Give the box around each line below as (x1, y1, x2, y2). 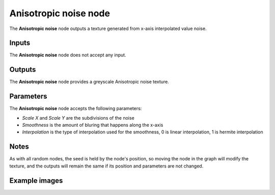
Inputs (9, 39, 31, 47)
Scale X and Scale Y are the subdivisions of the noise (22, 115, 134, 121)
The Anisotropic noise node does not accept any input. (9, 52, 127, 58)
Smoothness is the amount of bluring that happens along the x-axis (22, 122, 163, 128)
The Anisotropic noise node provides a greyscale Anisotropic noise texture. (9, 79, 169, 85)
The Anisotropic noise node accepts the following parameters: (9, 105, 142, 112)
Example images (9, 176, 63, 185)
